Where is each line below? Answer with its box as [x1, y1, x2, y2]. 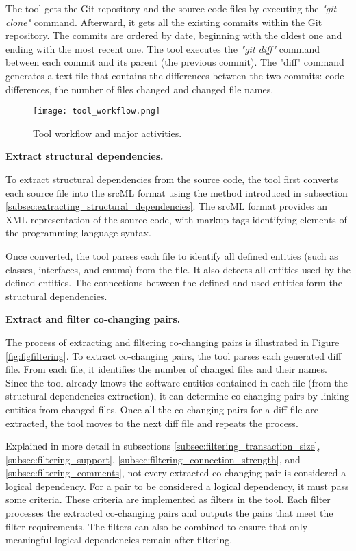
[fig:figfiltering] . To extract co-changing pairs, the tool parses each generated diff [5, 348, 342, 363]
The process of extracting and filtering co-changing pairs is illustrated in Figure [5, 334, 340, 349]
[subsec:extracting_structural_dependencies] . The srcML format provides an [5, 199, 327, 213]
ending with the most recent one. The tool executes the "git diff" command [5, 41, 320, 56]
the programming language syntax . [5, 225, 151, 240]
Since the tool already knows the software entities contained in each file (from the [5, 375, 348, 389]
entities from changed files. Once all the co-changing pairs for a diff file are [5, 402, 318, 416]
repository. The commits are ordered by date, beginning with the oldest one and [5, 28, 342, 42]
